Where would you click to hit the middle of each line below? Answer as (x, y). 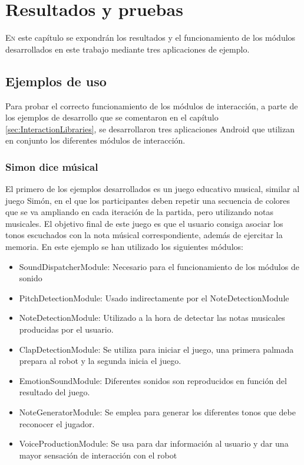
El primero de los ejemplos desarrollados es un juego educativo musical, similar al (153, 189)
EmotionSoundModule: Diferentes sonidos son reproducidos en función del (153, 380)
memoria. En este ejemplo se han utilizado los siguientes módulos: (124, 247)
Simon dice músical (52, 166)
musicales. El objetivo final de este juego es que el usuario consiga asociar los (144, 223)
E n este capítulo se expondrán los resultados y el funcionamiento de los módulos (151, 38)
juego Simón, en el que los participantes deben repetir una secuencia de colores (148, 200)
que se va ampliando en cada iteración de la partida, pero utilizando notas (139, 212)
